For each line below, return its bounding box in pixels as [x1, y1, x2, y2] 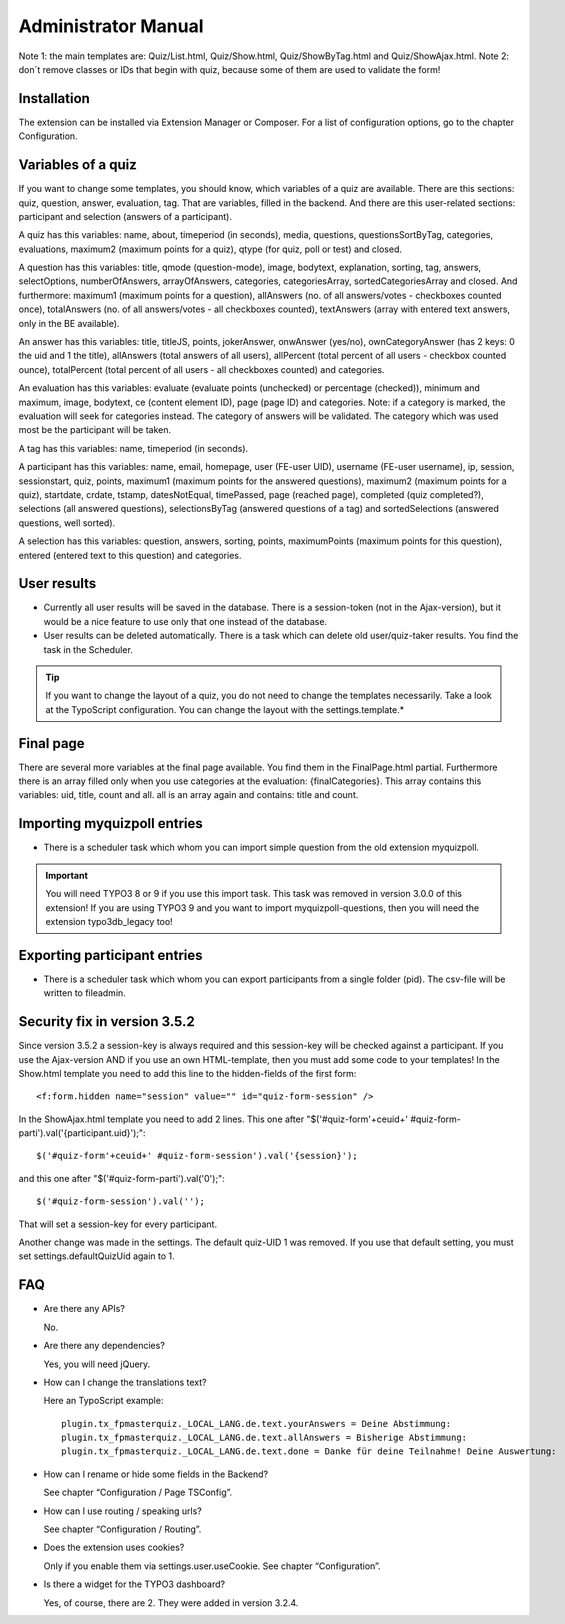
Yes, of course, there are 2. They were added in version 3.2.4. [43, 1596, 299, 1609]
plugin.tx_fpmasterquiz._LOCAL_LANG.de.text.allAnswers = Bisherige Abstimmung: [61, 1432, 468, 1444]
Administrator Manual [18, 15, 204, 37]
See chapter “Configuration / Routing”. [43, 1523, 202, 1535]
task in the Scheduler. [43, 643, 134, 655]
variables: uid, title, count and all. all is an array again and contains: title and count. [18, 789, 359, 801]
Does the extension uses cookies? [43, 1541, 185, 1554]
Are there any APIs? [43, 1303, 125, 1315]
